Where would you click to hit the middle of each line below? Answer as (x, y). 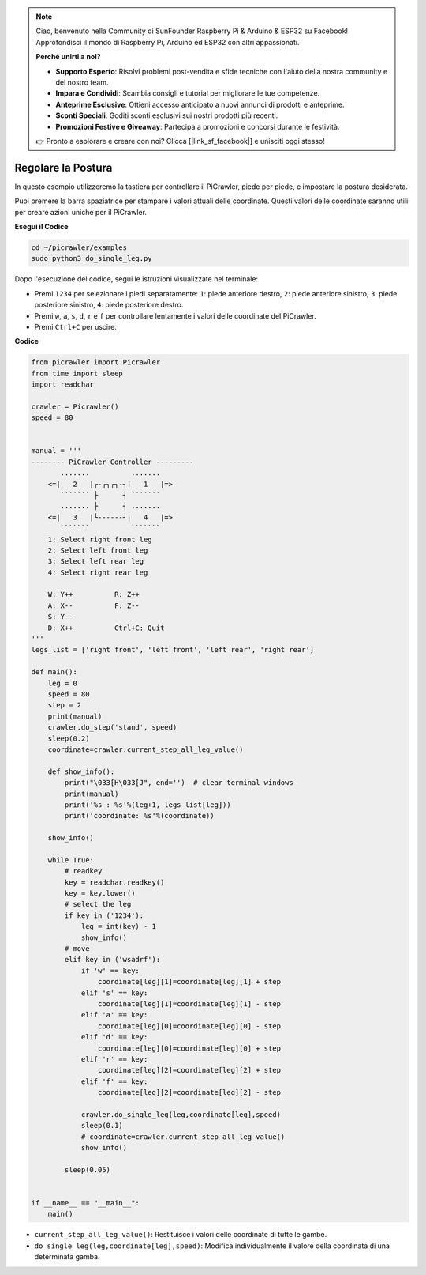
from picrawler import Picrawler (96, 362)
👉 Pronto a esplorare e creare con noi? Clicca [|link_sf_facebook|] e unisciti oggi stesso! (180, 141)
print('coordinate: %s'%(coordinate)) (139, 816)
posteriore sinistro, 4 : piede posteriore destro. (109, 305)
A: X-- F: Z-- (93, 605)
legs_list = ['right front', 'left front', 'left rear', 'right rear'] (173, 650)
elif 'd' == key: (114, 1037)
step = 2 (65, 705)
